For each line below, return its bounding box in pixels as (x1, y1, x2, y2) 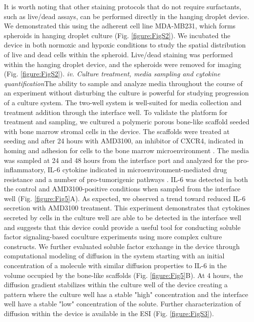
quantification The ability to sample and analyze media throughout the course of (4, 78, 243, 88)
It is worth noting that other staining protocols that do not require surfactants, (4, 1, 241, 11)
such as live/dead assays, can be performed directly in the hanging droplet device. (4, 11, 250, 21)
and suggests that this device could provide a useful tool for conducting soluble (4, 222, 241, 232)
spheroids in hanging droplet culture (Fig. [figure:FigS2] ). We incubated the (4, 30, 231, 40)
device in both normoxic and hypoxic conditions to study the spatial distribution (4, 40, 246, 50)
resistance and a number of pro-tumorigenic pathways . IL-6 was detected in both (4, 174, 248, 184)
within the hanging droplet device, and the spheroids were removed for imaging (4, 59, 241, 69)
